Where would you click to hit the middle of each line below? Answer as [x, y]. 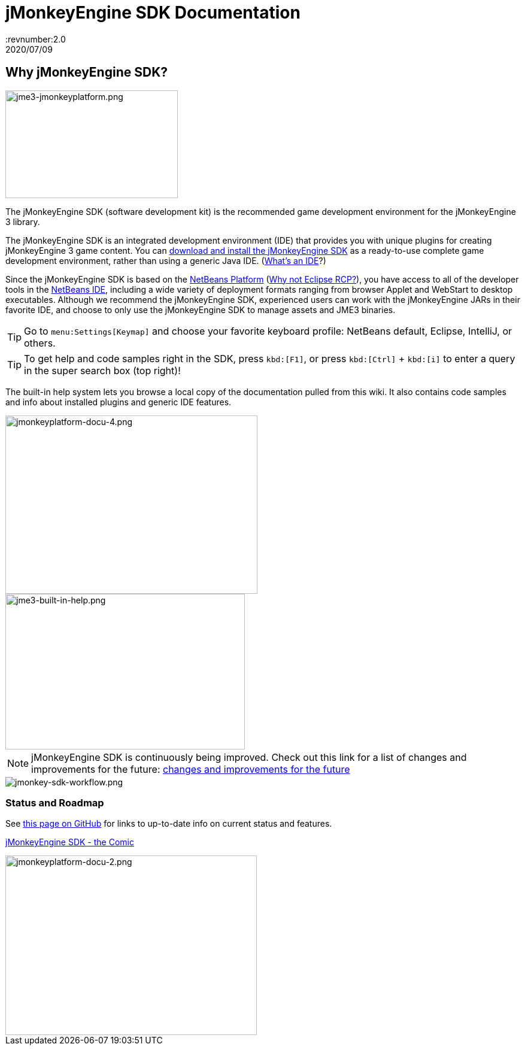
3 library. [23, 221]
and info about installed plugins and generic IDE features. [119, 402]
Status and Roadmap [55, 802]
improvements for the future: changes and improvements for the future [191, 769]
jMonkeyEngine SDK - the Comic [70, 842]
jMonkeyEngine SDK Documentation [153, 13]
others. [40, 343]
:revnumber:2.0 [36, 39]
